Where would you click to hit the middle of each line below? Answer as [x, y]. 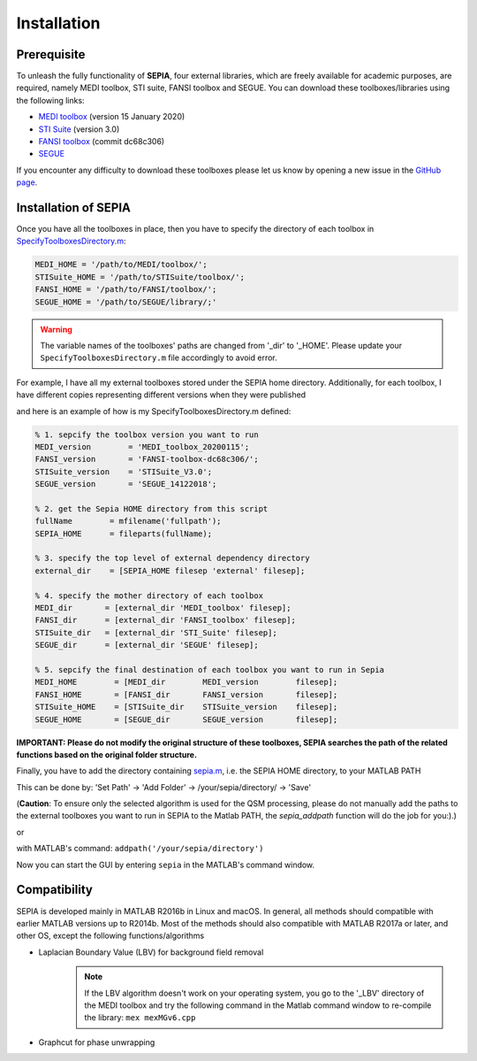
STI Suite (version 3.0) [79, 129]
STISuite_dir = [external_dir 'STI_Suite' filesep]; [156, 632]
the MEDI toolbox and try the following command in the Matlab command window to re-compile [258, 1005]
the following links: [50, 100]
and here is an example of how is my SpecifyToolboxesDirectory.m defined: [154, 411]
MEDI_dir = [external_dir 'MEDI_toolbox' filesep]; [163, 608]
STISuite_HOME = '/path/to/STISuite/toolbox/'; [140, 277]
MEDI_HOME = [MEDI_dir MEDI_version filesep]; [186, 682]
